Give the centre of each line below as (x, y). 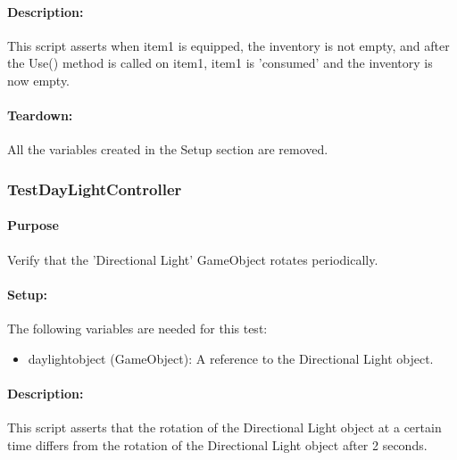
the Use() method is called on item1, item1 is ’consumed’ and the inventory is (220, 63)
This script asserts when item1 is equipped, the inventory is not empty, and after (228, 45)
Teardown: (40, 115)
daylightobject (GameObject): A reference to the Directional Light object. (231, 358)
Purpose (33, 225)
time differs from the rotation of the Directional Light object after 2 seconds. (217, 444)
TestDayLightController (95, 189)
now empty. (38, 80)
